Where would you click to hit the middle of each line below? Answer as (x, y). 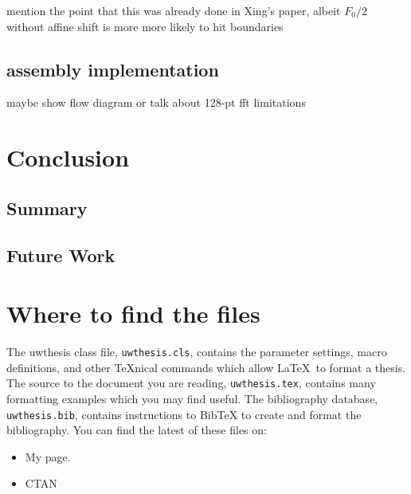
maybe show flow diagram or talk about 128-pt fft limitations (156, 102)
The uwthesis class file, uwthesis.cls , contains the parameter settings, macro (197, 352)
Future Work (61, 255)
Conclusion (68, 157)
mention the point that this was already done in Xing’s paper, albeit (174, 10)
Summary (47, 208)
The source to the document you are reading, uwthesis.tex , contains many (191, 383)
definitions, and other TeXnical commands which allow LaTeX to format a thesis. (206, 367)
